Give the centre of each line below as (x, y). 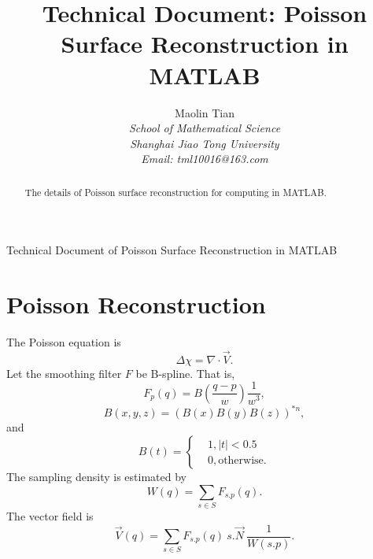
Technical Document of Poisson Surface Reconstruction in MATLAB (172, 250)
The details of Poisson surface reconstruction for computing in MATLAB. (175, 192)
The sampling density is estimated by (96, 477)
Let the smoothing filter (64, 373)
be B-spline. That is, (185, 373)
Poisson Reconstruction (136, 304)
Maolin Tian (205, 112)
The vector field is (50, 515)
